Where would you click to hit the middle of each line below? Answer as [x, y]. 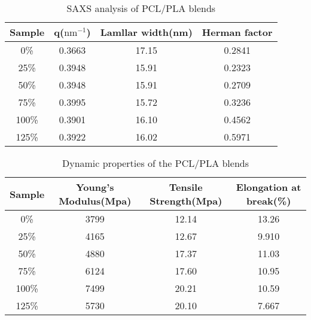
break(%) [269, 201]
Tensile [186, 187]
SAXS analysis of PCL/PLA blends [141, 8]
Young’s [95, 187]
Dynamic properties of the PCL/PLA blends [155, 163]
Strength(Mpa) [186, 201]
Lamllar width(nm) [146, 32]
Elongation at [269, 187]
